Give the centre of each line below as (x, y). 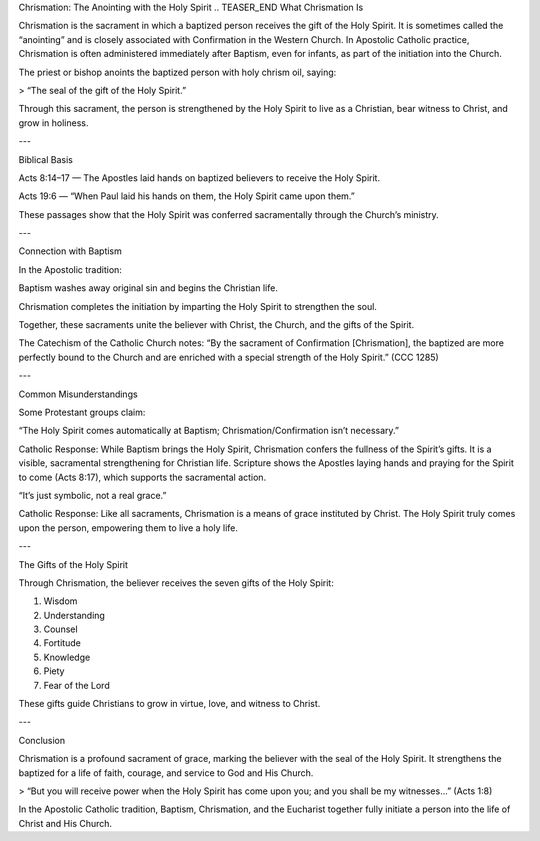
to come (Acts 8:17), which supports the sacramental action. (142, 477)
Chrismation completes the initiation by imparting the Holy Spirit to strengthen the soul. (197, 306)
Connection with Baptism (70, 251)
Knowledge (67, 657)
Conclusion (42, 740)
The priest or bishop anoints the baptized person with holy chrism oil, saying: (177, 72)
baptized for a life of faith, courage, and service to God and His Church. (166, 772)
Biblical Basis (46, 159)
